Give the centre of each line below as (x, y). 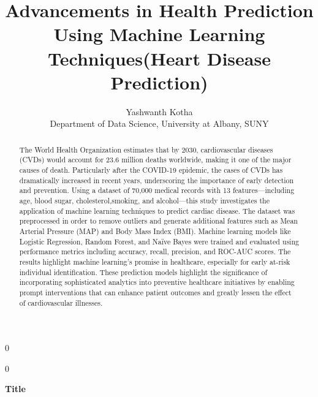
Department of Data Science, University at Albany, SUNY (159, 123)
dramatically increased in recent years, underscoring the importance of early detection (157, 180)
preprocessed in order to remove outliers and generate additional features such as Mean (158, 221)
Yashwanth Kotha (159, 111)
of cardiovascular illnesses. (61, 302)
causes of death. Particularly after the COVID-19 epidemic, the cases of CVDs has (151, 169)
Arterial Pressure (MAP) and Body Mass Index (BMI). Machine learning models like (155, 231)
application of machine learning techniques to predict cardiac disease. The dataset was (157, 210)
